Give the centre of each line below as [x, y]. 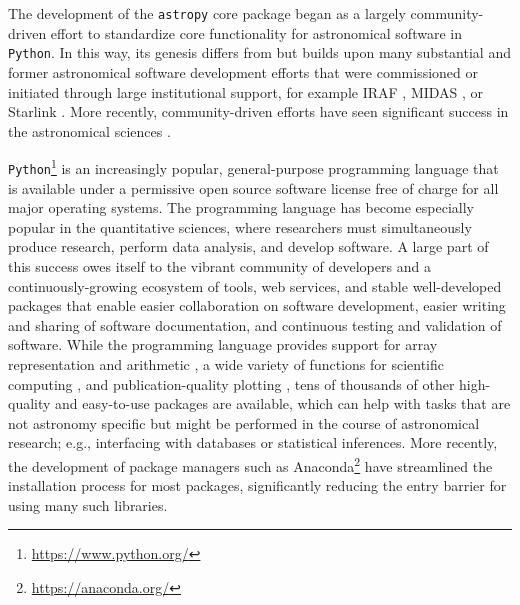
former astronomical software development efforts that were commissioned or [243, 71]
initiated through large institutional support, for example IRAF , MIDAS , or [246, 91]
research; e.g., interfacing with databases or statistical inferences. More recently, [253, 442]
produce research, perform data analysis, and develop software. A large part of [248, 246]
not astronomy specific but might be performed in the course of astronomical [244, 422]
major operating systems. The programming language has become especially [241, 207]
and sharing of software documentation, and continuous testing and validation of [255, 324]
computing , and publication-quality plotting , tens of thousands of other [231, 383]
